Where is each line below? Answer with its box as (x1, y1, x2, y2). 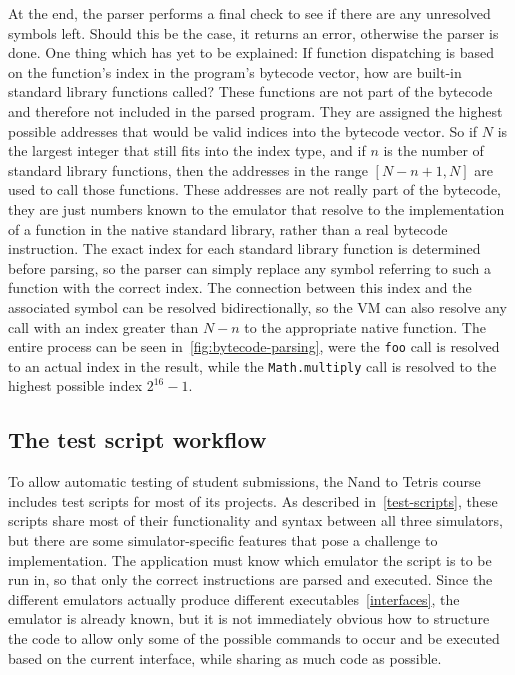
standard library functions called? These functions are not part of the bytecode (8, 81, 493, 102)
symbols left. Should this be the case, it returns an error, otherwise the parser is (8, 22, 499, 43)
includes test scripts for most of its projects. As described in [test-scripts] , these (8, 490, 498, 511)
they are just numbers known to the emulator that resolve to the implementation (8, 198, 505, 219)
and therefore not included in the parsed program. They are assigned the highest (8, 100, 503, 121)
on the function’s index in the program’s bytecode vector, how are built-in (8, 61, 462, 82)
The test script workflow (8, 424, 267, 455)
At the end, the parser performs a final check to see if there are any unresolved (8, 3, 491, 23)
